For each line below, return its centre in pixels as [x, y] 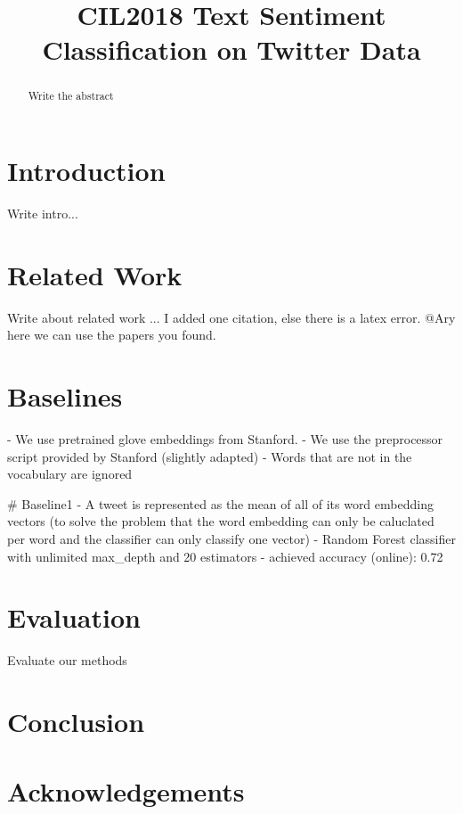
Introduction [86, 171]
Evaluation [74, 617]
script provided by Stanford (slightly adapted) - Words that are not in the [210, 456]
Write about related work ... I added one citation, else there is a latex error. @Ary [231, 317]
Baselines [65, 396]
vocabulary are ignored [70, 474]
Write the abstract [71, 96]
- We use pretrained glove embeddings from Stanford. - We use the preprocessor [225, 438]
